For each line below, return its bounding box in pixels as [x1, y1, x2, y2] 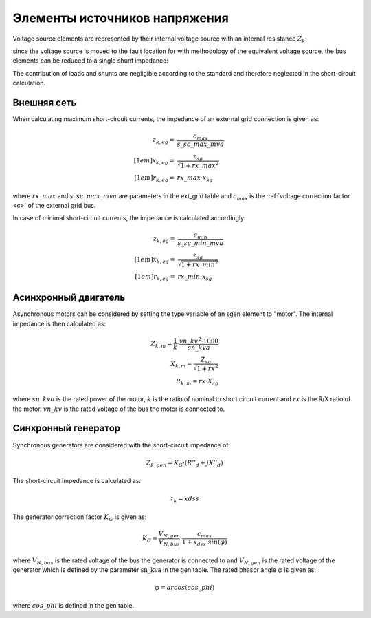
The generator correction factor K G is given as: [12, 513, 147, 522]
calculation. [12, 79, 46, 87]
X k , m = [170, 360, 192, 370]
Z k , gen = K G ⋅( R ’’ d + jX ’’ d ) [146, 458, 223, 468]
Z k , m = [150, 339, 172, 349]
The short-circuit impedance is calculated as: [12, 477, 141, 485]
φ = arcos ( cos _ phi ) [155, 584, 215, 592]
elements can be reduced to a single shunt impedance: [12, 56, 168, 65]
